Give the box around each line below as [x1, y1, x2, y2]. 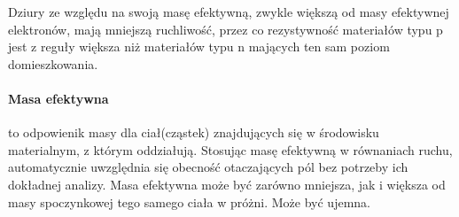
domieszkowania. [8, 54, 98, 73]
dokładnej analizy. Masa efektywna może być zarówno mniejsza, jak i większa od [8, 174, 446, 193]
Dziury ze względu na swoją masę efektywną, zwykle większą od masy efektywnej [8, 3, 449, 20]
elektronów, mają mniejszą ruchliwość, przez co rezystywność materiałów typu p [8, 19, 443, 38]
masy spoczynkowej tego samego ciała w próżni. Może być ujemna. [8, 192, 370, 211]
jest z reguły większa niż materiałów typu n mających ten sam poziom [8, 37, 390, 56]
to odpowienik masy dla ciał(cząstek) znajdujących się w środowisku [8, 123, 379, 142]
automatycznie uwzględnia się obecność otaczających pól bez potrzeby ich [8, 158, 408, 176]
